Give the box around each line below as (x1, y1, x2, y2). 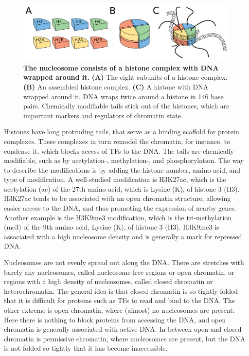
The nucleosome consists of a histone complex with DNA (23, 62, 219, 72)
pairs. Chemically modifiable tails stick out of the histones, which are (23, 101, 230, 111)
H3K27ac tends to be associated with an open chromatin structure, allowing (4, 193, 231, 203)
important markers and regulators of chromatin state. (23, 110, 183, 120)
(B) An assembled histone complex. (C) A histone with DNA (23, 81, 209, 91)
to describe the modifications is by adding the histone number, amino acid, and (4, 164, 241, 175)
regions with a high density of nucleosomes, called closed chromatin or (4, 276, 213, 286)
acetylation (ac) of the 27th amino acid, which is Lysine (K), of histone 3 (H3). (4, 183, 240, 194)
